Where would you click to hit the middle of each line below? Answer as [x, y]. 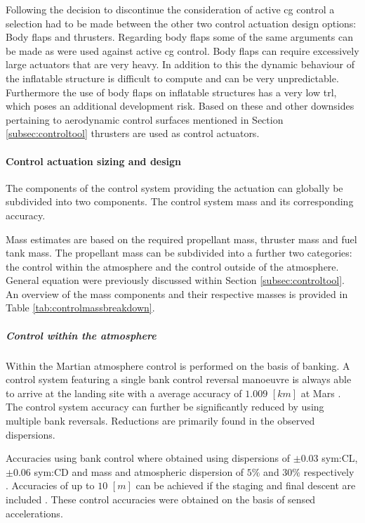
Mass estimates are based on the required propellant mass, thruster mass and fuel [181, 239]
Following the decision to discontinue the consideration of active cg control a [170, 9]
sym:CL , [340, 458]
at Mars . [321, 393]
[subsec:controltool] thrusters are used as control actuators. [133, 133]
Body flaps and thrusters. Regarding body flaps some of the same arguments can [179, 37]
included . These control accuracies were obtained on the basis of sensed [161, 499]
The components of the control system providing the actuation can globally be [174, 187]
